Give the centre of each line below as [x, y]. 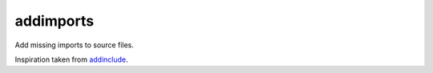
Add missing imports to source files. [74, 45]
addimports [55, 21]
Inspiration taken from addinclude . [71, 59]
